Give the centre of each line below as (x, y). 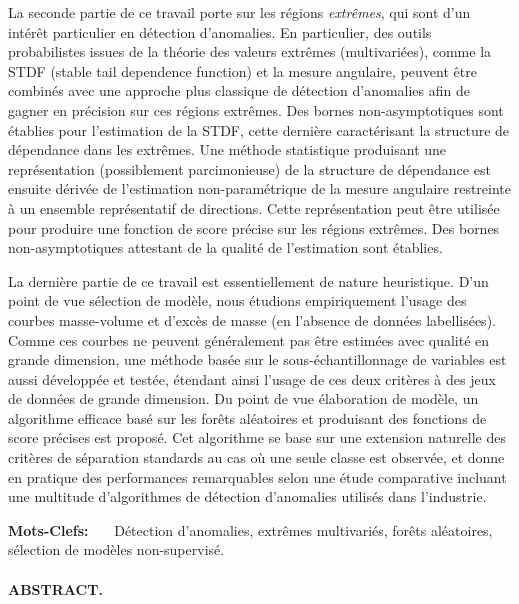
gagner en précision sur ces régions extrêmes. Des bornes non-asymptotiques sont (256, 109)
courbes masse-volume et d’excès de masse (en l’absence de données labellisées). (252, 319)
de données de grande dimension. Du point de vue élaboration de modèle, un (243, 398)
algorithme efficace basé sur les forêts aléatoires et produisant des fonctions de (247, 417)
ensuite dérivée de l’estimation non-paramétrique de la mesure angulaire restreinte (260, 188)
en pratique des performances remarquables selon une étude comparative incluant (257, 476)
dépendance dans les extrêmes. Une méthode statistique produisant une (227, 149)
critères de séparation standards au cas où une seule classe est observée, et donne (256, 457)
